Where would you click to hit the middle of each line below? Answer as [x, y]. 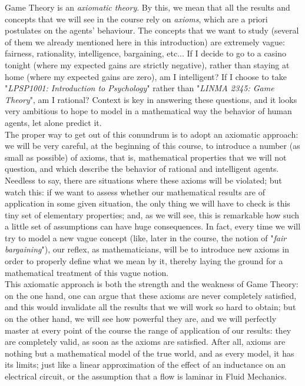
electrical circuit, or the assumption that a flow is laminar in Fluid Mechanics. [146, 376]
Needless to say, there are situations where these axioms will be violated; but [143, 180]
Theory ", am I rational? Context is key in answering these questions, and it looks [151, 99]
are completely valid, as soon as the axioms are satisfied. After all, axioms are [145, 342]
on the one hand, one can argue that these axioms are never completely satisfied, [151, 295]
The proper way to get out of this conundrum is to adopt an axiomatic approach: [152, 134]
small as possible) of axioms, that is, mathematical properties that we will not [146, 157]
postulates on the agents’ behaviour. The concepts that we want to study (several [152, 30]
